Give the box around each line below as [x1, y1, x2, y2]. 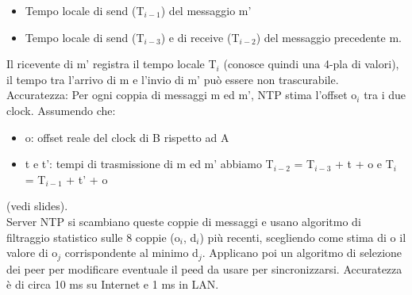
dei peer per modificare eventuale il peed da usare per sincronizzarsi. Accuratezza [6, 260, 402, 277]
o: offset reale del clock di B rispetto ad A [25, 128, 229, 145]
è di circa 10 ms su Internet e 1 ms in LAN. [6, 276, 219, 293]
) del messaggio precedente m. [256, 29, 402, 45]
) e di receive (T [160, 29, 240, 45]
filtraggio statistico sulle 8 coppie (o [6, 228, 180, 245]
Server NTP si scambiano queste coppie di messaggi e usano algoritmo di [6, 213, 361, 229]
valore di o [6, 244, 58, 261]
